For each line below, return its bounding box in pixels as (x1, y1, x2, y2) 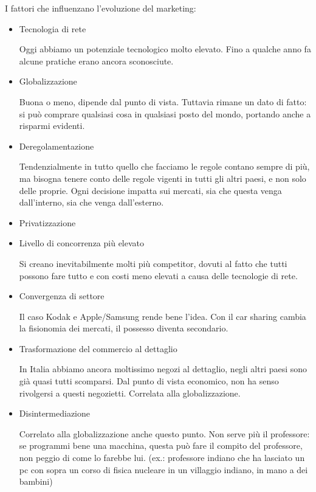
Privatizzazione (19, 216, 76, 229)
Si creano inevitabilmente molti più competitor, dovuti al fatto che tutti (19, 257, 287, 269)
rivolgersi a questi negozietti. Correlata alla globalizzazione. (19, 386, 241, 399)
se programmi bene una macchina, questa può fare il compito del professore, (19, 439, 303, 452)
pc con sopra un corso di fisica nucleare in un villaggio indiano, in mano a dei (19, 463, 308, 476)
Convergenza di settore (19, 289, 105, 302)
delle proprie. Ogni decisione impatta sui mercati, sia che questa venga (19, 184, 282, 196)
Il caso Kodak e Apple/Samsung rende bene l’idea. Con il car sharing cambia (19, 310, 306, 322)
